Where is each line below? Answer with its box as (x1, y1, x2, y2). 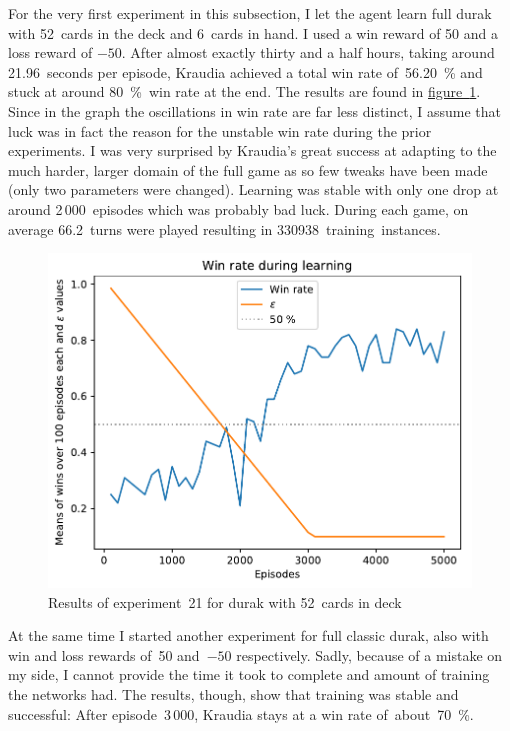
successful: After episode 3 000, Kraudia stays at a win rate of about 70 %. (8, 703, 474, 724)
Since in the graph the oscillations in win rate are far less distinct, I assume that (8, 100, 502, 121)
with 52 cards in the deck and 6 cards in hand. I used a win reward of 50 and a (8, 22, 498, 43)
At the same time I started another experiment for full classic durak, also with (8, 625, 489, 646)
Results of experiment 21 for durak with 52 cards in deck (48, 591, 402, 612)
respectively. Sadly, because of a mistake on (236, 644, 503, 665)
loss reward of (8, 42, 93, 63)
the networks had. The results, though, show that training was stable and (8, 683, 459, 704)
